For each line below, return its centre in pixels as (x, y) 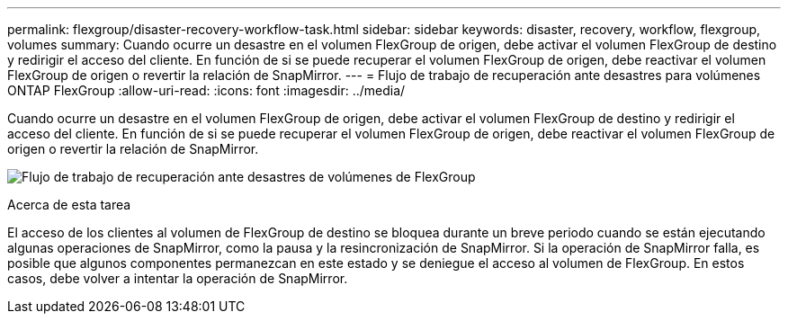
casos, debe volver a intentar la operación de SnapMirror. (178, 278)
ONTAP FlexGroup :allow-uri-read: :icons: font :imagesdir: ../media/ (206, 90)
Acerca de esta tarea (69, 205)
